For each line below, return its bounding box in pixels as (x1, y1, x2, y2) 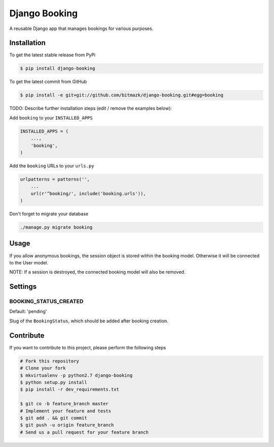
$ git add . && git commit (20, 415, 87, 421)
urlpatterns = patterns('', (20, 176, 90, 182)
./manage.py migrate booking (20, 224, 93, 230)
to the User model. (9, 259, 48, 265)
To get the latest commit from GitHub (9, 79, 87, 85)
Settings (9, 282, 37, 291)
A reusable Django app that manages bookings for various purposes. (9, 25, 154, 32)
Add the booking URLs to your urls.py (9, 163, 94, 169)
